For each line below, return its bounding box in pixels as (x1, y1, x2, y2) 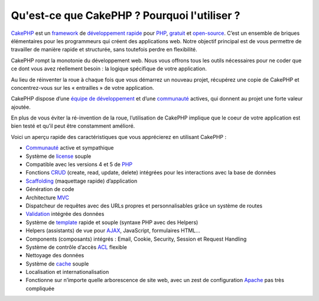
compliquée (25, 284, 55, 292)
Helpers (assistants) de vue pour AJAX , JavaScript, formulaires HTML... (25, 227, 201, 234)
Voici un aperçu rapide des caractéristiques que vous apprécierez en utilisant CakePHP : (11, 133, 227, 140)
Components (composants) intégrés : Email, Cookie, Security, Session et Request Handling (25, 235, 247, 242)
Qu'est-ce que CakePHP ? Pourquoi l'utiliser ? (11, 9, 240, 22)
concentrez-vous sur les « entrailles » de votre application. (11, 84, 155, 91)
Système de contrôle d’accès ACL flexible (25, 243, 127, 251)
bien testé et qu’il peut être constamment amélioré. (11, 122, 135, 130)
